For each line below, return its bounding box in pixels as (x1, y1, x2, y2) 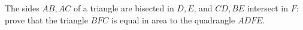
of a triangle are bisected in (73, 2, 174, 14)
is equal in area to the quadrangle (111, 13, 235, 26)
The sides (5, 2, 40, 14)
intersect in (247, 2, 288, 14)
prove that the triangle (5, 13, 88, 26)
